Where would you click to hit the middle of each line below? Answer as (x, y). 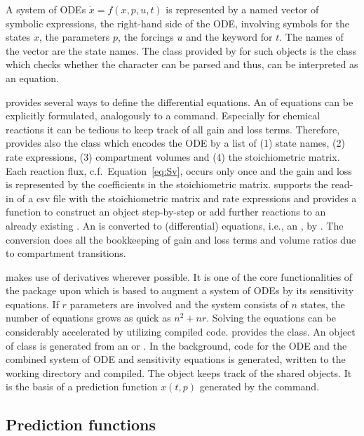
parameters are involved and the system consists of (179, 304)
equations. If (32, 304)
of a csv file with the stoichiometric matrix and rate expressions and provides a (187, 198)
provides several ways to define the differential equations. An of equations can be (180, 101)
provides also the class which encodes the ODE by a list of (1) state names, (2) (175, 143)
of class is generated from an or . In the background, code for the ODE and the (176, 345)
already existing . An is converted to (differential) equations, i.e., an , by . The (175, 225)
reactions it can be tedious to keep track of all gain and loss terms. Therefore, (173, 129)
